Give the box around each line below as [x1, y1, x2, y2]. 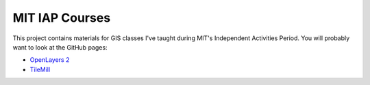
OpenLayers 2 [29, 56, 70, 64]
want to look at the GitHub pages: [12, 43, 108, 51]
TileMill [29, 65, 51, 73]
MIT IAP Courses [12, 10, 111, 25]
